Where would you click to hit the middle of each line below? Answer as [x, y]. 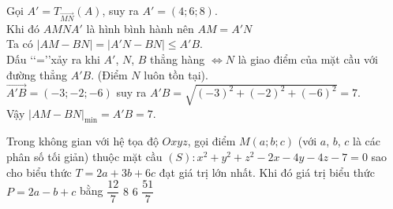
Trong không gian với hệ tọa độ [82, 141]
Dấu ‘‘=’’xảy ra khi [53, 59]
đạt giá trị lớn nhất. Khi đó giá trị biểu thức [267, 172]
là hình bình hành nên [140, 28]
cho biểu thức [39, 172]
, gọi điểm [211, 141]
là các [366, 141]
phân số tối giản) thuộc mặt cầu [84, 156]
